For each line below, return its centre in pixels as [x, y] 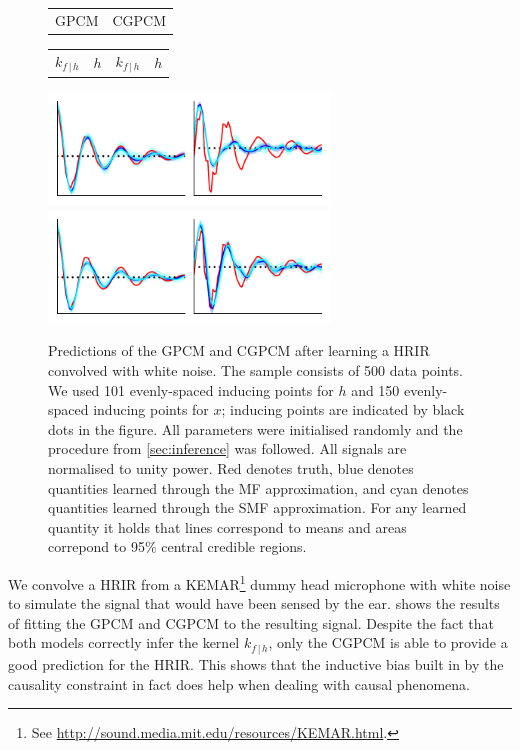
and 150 [375, 389]
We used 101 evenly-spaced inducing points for [191, 389]
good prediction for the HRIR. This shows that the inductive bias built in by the [256, 663]
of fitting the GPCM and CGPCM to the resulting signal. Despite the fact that [251, 622]
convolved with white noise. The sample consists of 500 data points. [255, 370]
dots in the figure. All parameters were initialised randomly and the [255, 428]
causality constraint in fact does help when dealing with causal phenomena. [239, 683]
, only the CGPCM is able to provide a [388, 642]
